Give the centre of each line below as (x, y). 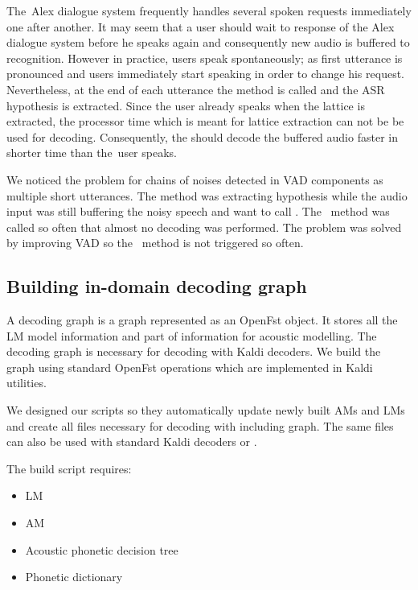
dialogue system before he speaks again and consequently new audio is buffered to (208, 42)
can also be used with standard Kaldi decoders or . (132, 441)
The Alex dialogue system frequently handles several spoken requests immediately (209, 10)
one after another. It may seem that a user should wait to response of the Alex (201, 26)
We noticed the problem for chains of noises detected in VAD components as (195, 179)
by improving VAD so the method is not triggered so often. (155, 243)
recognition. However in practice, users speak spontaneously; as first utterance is (205, 58)
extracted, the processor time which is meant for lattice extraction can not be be (205, 121)
